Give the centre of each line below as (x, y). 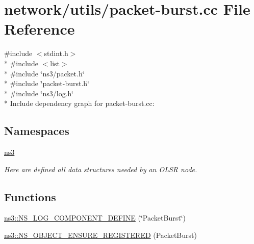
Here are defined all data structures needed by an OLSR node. (101, 169)
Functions (30, 196)
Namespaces (37, 131)
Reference (40, 29)
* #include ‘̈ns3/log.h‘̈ (39, 93)
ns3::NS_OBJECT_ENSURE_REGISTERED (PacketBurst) (100, 235)
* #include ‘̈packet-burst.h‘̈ (47, 83)
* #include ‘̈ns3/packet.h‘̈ (44, 73)
